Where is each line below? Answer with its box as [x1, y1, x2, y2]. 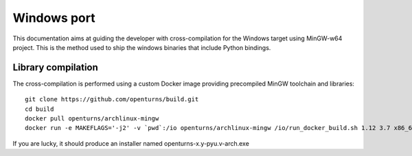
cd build [25, 105, 54, 113]
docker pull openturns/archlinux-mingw [25, 115, 159, 122]
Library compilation [12, 62, 99, 73]
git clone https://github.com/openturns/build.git [25, 96, 199, 103]
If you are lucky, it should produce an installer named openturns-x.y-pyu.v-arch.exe [12, 139, 250, 147]
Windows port [12, 10, 95, 25]
